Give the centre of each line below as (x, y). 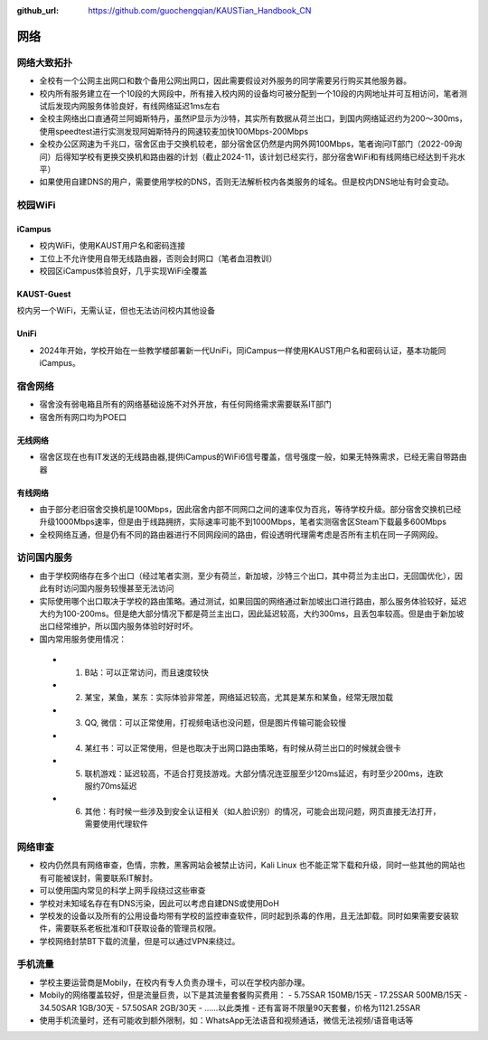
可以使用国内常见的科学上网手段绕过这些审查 (122, 891)
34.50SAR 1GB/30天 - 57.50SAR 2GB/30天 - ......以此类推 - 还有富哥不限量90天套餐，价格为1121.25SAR (230, 1007)
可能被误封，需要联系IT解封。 (102, 877)
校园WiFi (36, 205)
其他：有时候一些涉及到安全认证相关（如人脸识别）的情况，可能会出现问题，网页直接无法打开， (263, 811)
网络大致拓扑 (45, 62)
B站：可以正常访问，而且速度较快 (147, 672)
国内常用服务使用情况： (83, 639)
